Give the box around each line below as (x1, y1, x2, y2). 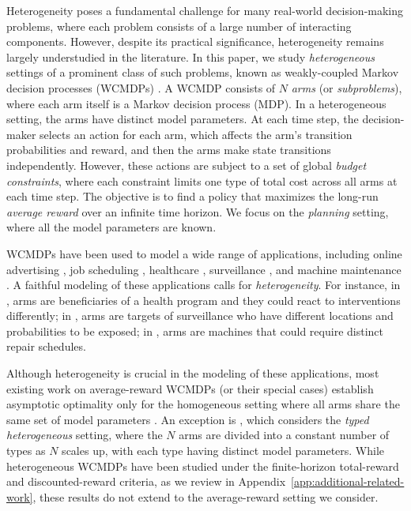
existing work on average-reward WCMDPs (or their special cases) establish (6, 380, 374, 396)
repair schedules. (6, 338, 86, 355)
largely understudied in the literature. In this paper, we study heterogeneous (6, 48, 375, 65)
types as (6, 442, 46, 459)
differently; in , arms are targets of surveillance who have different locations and (6, 307, 394, 324)
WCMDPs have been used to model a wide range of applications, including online (6, 245, 402, 261)
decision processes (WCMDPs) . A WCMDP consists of (6, 79, 276, 96)
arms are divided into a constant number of (179, 426, 390, 443)
